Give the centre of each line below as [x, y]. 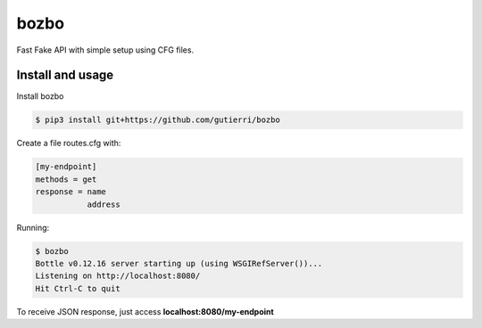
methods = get [66, 179]
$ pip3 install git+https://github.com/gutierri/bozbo [158, 120]
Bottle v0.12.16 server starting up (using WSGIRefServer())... [179, 263]
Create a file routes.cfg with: [69, 143]
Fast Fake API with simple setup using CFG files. [105, 50]
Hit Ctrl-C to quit [78, 288]
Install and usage [65, 75]
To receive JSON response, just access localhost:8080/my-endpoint [145, 311]
